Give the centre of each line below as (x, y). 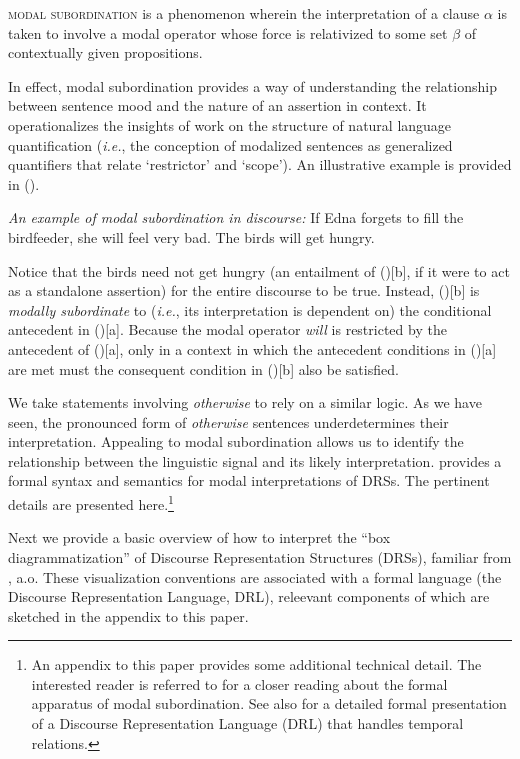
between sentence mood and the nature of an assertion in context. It (217, 105)
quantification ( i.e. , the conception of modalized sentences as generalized (230, 144)
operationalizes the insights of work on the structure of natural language (230, 124)
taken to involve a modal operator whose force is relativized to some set (228, 32)
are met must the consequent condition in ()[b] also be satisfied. (203, 368)
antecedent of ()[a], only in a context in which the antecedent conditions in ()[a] (252, 348)
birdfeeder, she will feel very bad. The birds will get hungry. (191, 236)
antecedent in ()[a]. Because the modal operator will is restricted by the (227, 329)
